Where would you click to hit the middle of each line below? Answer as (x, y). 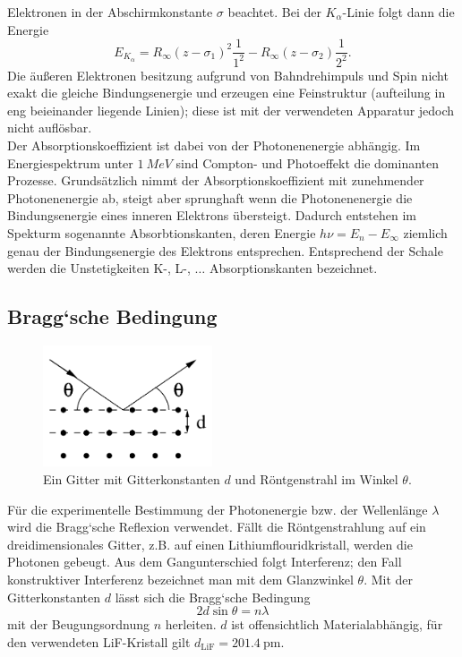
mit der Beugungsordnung (79, 624)
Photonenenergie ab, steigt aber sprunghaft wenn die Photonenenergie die (210, 197)
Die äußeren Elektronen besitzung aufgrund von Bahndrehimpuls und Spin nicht (228, 75)
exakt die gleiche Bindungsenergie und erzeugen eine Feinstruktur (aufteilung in (227, 93)
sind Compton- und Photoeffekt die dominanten (308, 162)
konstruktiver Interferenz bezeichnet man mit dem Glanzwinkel (180, 579)
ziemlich (425, 232)
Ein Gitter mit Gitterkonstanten (132, 478)
